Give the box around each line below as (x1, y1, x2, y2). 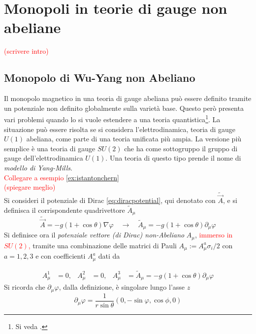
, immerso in (195, 230, 233, 240)
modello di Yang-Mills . (4, 162, 72, 172)
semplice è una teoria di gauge (4, 143, 96, 153)
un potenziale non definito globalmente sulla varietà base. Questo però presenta (4, 102, 244, 113)
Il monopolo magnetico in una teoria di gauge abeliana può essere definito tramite (4, 93, 252, 103)
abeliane (4, 17, 61, 37)
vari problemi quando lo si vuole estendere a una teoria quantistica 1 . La (4, 113, 221, 124)
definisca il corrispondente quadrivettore (4, 204, 125, 215)
